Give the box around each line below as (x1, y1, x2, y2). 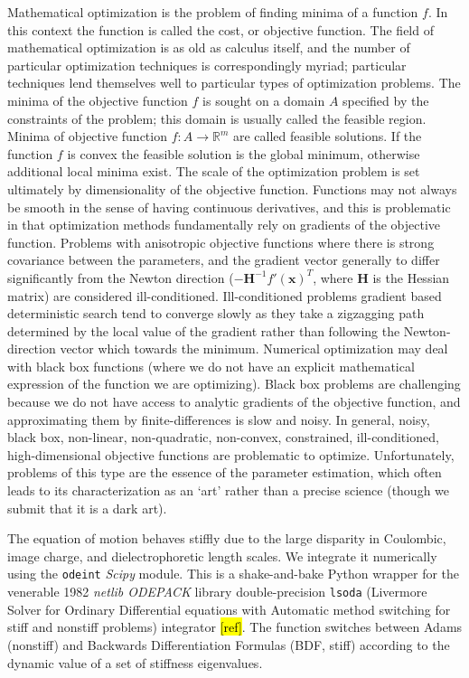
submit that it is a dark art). (7, 498, 167, 517)
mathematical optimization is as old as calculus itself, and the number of (7, 38, 410, 57)
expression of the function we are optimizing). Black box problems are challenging (7, 374, 461, 393)
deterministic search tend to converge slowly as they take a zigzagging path (7, 304, 425, 323)
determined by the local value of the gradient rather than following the (7, 321, 400, 340)
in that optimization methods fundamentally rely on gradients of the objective (7, 215, 440, 234)
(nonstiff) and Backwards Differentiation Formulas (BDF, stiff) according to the (7, 635, 450, 654)
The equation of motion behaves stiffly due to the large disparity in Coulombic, (7, 529, 446, 548)
